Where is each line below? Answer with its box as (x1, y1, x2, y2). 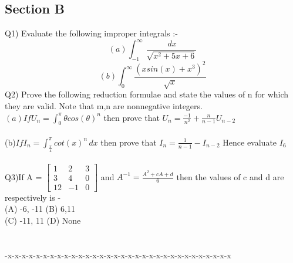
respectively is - (5, 191, 61, 203)
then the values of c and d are (176, 170, 284, 183)
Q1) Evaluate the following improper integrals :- (5, 27, 178, 39)
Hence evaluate (223, 136, 277, 148)
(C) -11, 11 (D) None (5, 214, 81, 227)
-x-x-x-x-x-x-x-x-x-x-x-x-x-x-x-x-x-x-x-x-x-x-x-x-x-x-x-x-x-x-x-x (5, 248, 231, 261)
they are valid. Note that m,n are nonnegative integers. (5, 99, 203, 112)
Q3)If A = (5, 170, 42, 183)
